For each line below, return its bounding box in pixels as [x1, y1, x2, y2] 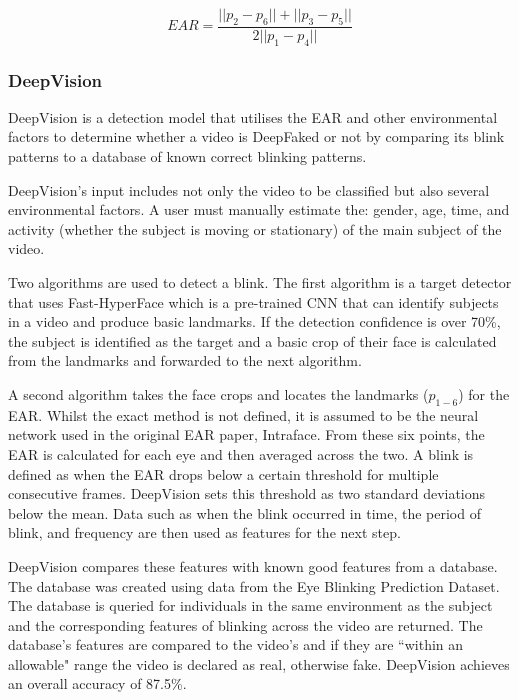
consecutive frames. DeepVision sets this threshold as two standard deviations [8, 483, 486, 504]
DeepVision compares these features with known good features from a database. [8, 555, 498, 576]
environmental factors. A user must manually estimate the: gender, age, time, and [8, 199, 510, 220]
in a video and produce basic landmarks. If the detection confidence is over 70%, [8, 311, 501, 332]
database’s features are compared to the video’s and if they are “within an [8, 634, 464, 655]
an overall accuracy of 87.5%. [8, 673, 187, 694]
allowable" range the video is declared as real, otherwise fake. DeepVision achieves [8, 653, 510, 674]
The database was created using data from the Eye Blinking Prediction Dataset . [8, 575, 500, 596]
